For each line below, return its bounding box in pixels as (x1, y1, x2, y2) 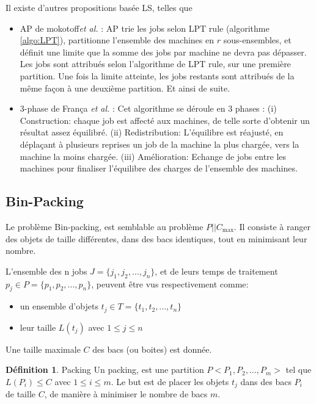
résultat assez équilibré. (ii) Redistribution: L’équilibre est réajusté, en (20, 126, 284, 139)
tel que (285, 363, 312, 376)
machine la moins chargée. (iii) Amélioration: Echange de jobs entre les (20, 150, 287, 162)
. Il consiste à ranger (233, 220, 310, 233)
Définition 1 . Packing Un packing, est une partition (6, 363, 204, 376)
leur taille (20, 320, 56, 333)
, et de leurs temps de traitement (155, 264, 278, 277)
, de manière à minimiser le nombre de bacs (44, 388, 208, 400)
